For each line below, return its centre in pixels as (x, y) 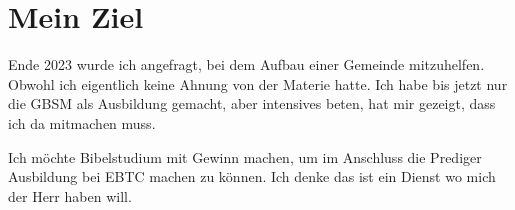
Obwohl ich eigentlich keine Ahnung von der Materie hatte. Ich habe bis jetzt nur (258, 83)
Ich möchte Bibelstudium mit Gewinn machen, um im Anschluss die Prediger (245, 156)
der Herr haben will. (70, 195)
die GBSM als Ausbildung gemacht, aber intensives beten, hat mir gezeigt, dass (252, 103)
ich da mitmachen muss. (82, 122)
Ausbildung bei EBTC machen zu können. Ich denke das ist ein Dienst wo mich (252, 176)
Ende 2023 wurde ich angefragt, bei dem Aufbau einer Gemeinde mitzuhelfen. (246, 64)
